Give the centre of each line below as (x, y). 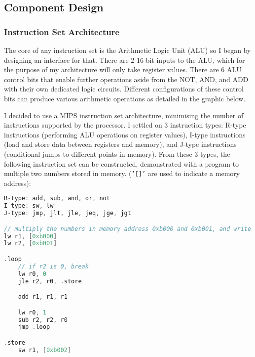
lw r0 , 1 (32, 312)
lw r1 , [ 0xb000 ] (31, 236)
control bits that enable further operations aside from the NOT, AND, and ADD (126, 79)
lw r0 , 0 (32, 274)
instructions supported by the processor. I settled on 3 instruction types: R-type (125, 125)
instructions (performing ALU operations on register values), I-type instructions (125, 134)
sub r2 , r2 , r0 (43, 320)
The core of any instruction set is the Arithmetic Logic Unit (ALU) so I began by (127, 50)
